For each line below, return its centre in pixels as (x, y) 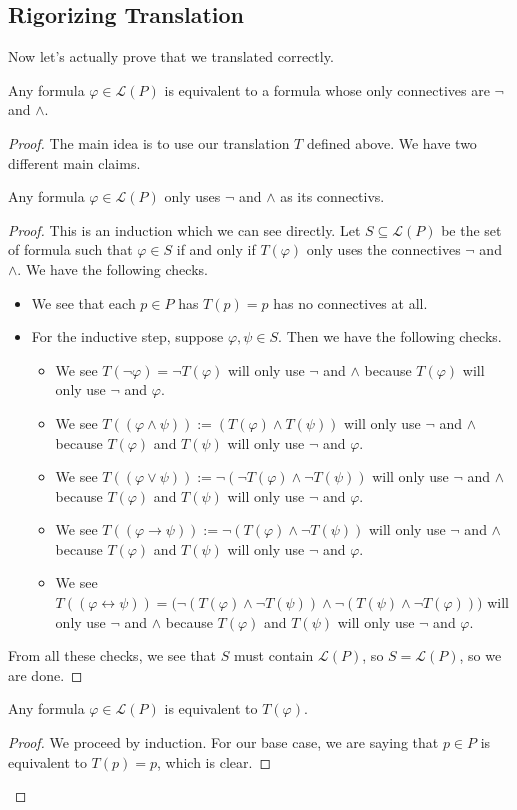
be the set (471, 229)
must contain (273, 655)
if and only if (216, 249)
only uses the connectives (383, 249)
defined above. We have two (391, 142)
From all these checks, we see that (112, 655)
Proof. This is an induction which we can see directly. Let (184, 229)
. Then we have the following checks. (390, 336)
